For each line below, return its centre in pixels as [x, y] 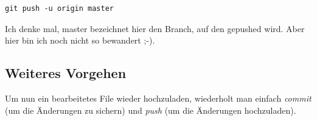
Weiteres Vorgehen [66, 73]
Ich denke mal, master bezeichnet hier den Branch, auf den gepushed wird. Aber [155, 28]
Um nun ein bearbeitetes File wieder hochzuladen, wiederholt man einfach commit [158, 98]
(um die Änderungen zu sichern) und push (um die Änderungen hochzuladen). [151, 110]
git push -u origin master [59, 8]
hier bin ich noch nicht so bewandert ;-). [80, 40]
